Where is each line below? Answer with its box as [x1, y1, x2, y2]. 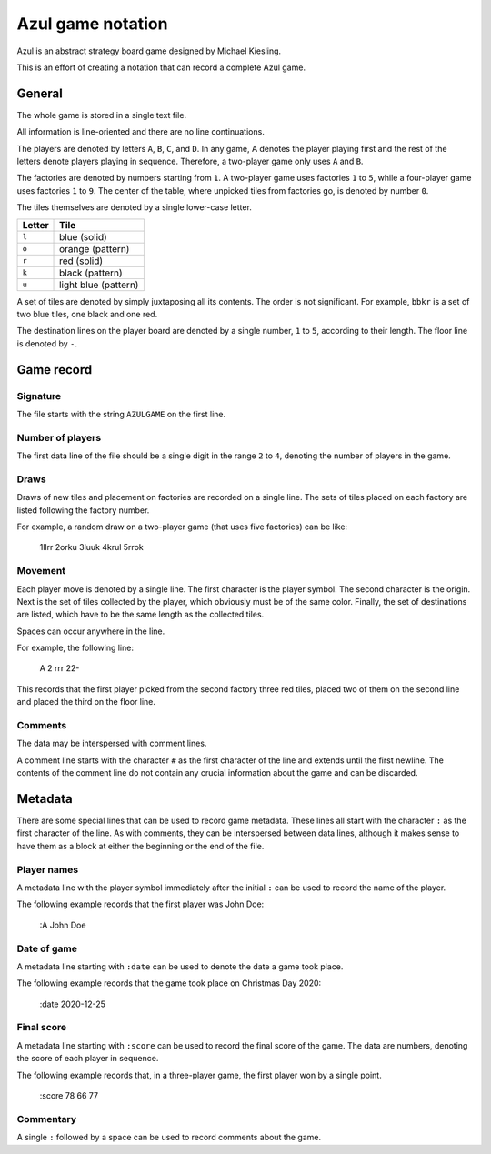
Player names [16, 863, 79, 876]
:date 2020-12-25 [39, 998, 106, 1009]
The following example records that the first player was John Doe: [16, 898, 265, 909]
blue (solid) [59, 230, 108, 243]
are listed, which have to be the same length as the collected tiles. [16, 609, 265, 620]
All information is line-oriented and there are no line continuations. [16, 126, 266, 137]
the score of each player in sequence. [16, 1053, 159, 1064]
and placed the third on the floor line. [16, 697, 156, 707]
